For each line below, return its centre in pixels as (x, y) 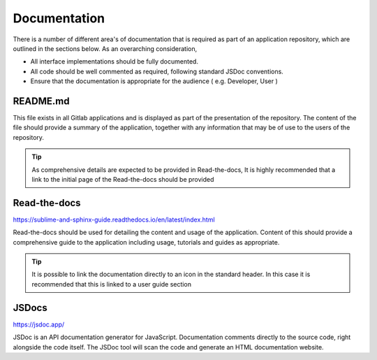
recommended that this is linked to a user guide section (112, 284)
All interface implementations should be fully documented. (114, 62)
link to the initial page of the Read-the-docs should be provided (123, 179)
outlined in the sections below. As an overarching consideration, (105, 48)
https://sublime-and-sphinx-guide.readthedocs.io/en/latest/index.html (114, 219)
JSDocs (30, 308)
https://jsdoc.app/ (39, 324)
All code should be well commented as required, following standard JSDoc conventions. (157, 71)
